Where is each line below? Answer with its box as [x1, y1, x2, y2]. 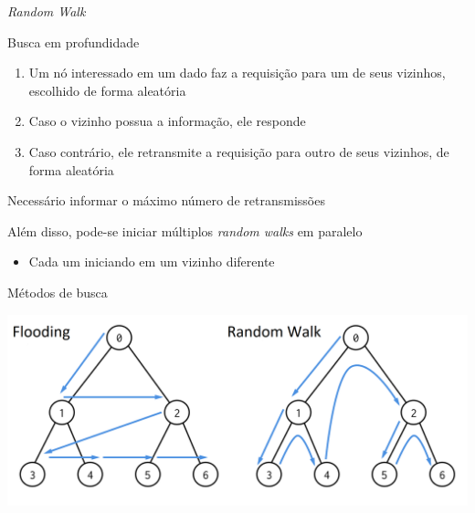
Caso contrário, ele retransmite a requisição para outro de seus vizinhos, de [28, 141, 449, 161]
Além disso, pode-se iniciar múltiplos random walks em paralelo [7, 221, 363, 240]
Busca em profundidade [7, 32, 140, 51]
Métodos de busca [7, 282, 108, 301]
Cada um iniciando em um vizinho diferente [28, 252, 275, 271]
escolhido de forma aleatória [28, 80, 186, 99]
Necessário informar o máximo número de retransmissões [7, 191, 325, 210]
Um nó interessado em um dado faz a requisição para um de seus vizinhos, [28, 63, 446, 82]
